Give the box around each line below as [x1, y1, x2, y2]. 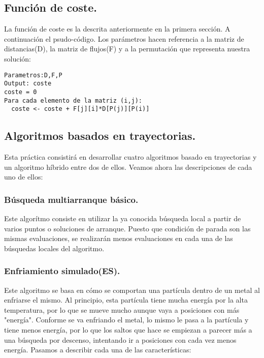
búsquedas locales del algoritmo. [4, 243, 105, 253]
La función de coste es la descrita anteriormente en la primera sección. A [4, 23, 230, 34]
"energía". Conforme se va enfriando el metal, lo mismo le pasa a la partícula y [4, 314, 249, 325]
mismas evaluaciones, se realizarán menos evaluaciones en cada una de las [4, 233, 233, 244]
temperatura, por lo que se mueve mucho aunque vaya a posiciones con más [4, 304, 240, 315]
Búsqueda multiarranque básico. [4, 193, 139, 205]
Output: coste [4, 80, 52, 87]
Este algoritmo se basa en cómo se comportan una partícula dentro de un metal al [4, 284, 260, 295]
